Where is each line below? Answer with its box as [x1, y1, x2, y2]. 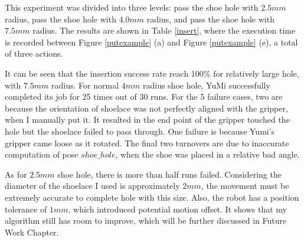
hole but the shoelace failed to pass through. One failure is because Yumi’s [5, 125, 275, 137]
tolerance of [5, 202, 47, 215]
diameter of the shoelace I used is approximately [5, 179, 180, 192]
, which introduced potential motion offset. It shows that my [68, 202, 287, 215]
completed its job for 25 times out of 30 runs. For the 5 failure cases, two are [5, 90, 283, 103]
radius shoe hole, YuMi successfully [142, 79, 270, 91]
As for [5, 168, 27, 180]
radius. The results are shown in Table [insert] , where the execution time [32, 24, 296, 37]
